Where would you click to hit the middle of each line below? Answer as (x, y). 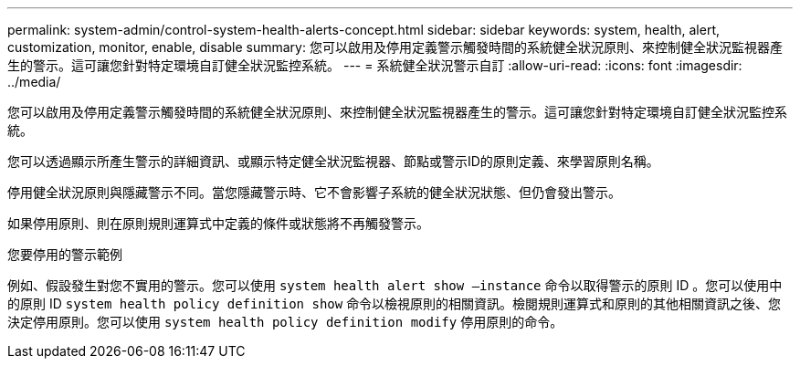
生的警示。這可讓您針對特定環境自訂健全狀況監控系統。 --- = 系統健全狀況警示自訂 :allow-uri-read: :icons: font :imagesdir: (375, 65)
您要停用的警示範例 (65, 254)
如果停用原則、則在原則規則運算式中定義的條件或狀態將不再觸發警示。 (218, 223)
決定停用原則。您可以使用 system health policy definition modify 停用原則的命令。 (285, 322)
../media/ (34, 82)
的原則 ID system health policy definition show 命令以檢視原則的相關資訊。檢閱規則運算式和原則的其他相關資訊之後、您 (395, 303)
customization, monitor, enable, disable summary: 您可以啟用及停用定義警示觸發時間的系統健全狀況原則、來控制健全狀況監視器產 (395, 47)
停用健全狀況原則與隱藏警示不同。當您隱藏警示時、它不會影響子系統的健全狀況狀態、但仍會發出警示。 (314, 192)
